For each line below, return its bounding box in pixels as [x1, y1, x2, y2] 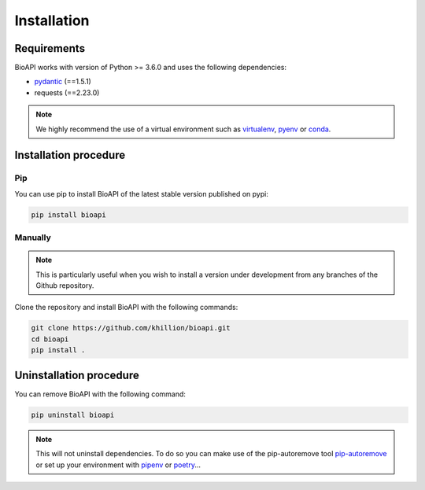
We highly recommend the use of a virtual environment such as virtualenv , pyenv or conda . [35, 124, 331, 134]
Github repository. [35, 281, 94, 290]
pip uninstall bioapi [31, 410, 115, 419]
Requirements [14, 42, 86, 55]
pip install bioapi [31, 210, 106, 219]
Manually [14, 232, 51, 243]
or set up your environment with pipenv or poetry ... [35, 460, 201, 470]
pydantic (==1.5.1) [34, 77, 92, 87]
